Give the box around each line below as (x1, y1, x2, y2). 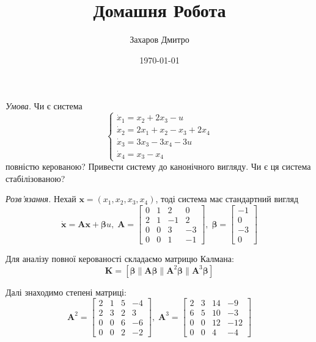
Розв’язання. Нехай (6, 192, 76, 205)
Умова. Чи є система (6, 100, 83, 112)
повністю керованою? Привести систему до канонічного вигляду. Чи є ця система (6, 160, 311, 173)
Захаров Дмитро (130, 33, 189, 46)
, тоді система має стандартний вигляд (155, 192, 299, 205)
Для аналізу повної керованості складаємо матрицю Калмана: (6, 252, 234, 265)
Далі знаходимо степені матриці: (6, 285, 127, 298)
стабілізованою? (6, 172, 65, 184)
